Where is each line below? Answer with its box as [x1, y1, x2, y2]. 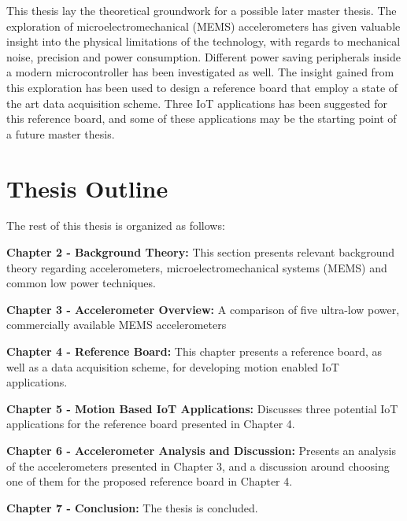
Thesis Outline [6, 172, 168, 204]
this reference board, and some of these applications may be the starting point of [6, 110, 397, 127]
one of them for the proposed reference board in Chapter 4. [6, 473, 293, 490]
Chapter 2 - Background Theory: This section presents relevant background [6, 244, 395, 260]
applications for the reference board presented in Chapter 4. [6, 416, 295, 432]
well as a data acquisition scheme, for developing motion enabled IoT [6, 358, 339, 375]
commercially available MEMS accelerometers [6, 316, 227, 333]
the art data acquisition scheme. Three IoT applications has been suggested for [6, 94, 387, 111]
